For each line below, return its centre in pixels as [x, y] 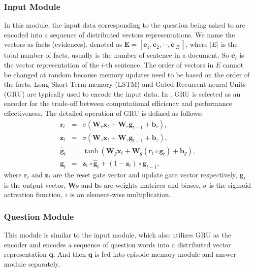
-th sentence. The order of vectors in [159, 65]
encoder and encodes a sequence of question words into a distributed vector [118, 244]
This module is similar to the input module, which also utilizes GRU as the [118, 234]
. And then [70, 254]
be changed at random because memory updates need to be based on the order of [127, 74]
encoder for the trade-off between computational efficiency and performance [118, 103]
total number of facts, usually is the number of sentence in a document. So [117, 55]
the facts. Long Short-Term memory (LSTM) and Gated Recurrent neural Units [125, 84]
